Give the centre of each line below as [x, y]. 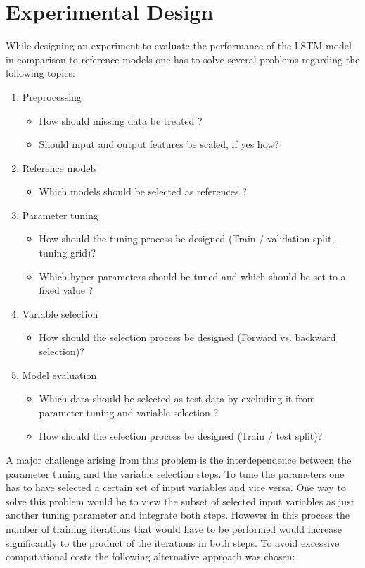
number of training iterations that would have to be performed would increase [174, 528]
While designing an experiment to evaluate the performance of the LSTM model [179, 45]
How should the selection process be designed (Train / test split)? [181, 436]
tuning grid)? [68, 253]
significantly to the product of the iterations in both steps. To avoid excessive [173, 542]
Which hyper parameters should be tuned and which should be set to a [192, 276]
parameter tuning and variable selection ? [129, 412]
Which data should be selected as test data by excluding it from [177, 399]
